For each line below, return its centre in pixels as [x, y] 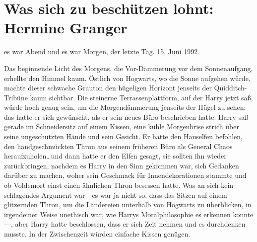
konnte [243, 214]
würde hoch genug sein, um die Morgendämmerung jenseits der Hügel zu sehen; [125, 107]
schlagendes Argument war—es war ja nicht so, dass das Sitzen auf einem [116, 195]
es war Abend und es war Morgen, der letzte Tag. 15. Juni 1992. [102, 51]
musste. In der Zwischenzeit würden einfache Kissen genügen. [97, 234]
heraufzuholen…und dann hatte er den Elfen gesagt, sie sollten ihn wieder [115, 156]
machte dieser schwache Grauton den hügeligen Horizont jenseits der [108, 88]
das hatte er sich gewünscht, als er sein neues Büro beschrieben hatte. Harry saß [126, 117]
